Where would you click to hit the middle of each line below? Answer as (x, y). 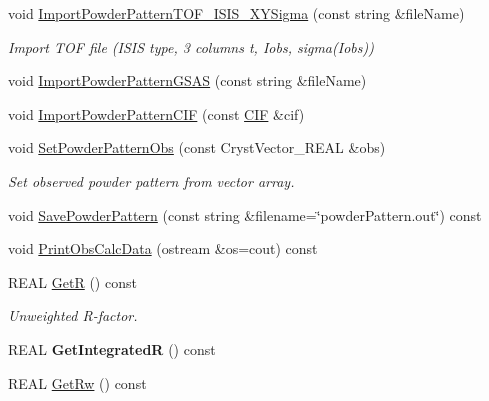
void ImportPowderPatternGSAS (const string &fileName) (187, 80)
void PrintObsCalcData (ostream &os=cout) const (163, 248)
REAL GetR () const (72, 281)
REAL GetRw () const (77, 382)
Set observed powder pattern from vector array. (151, 180)
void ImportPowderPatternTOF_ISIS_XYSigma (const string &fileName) (236, 13)
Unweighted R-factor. (73, 315)
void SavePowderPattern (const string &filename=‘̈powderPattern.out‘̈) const (245, 214)
